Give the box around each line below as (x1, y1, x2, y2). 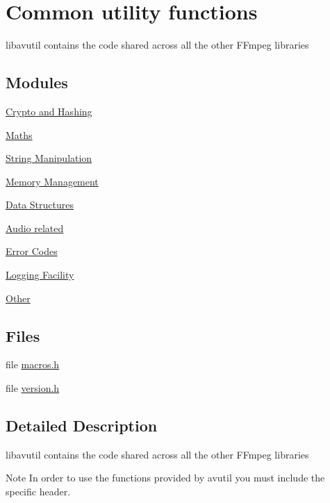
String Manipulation (6, 151, 92, 165)
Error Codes (6, 244, 58, 258)
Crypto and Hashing (6, 104, 92, 118)
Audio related (6, 220, 64, 235)
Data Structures (6, 197, 74, 212)
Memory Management (6, 174, 99, 188)
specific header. (6, 484, 71, 499)
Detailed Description (6, 415, 158, 436)
